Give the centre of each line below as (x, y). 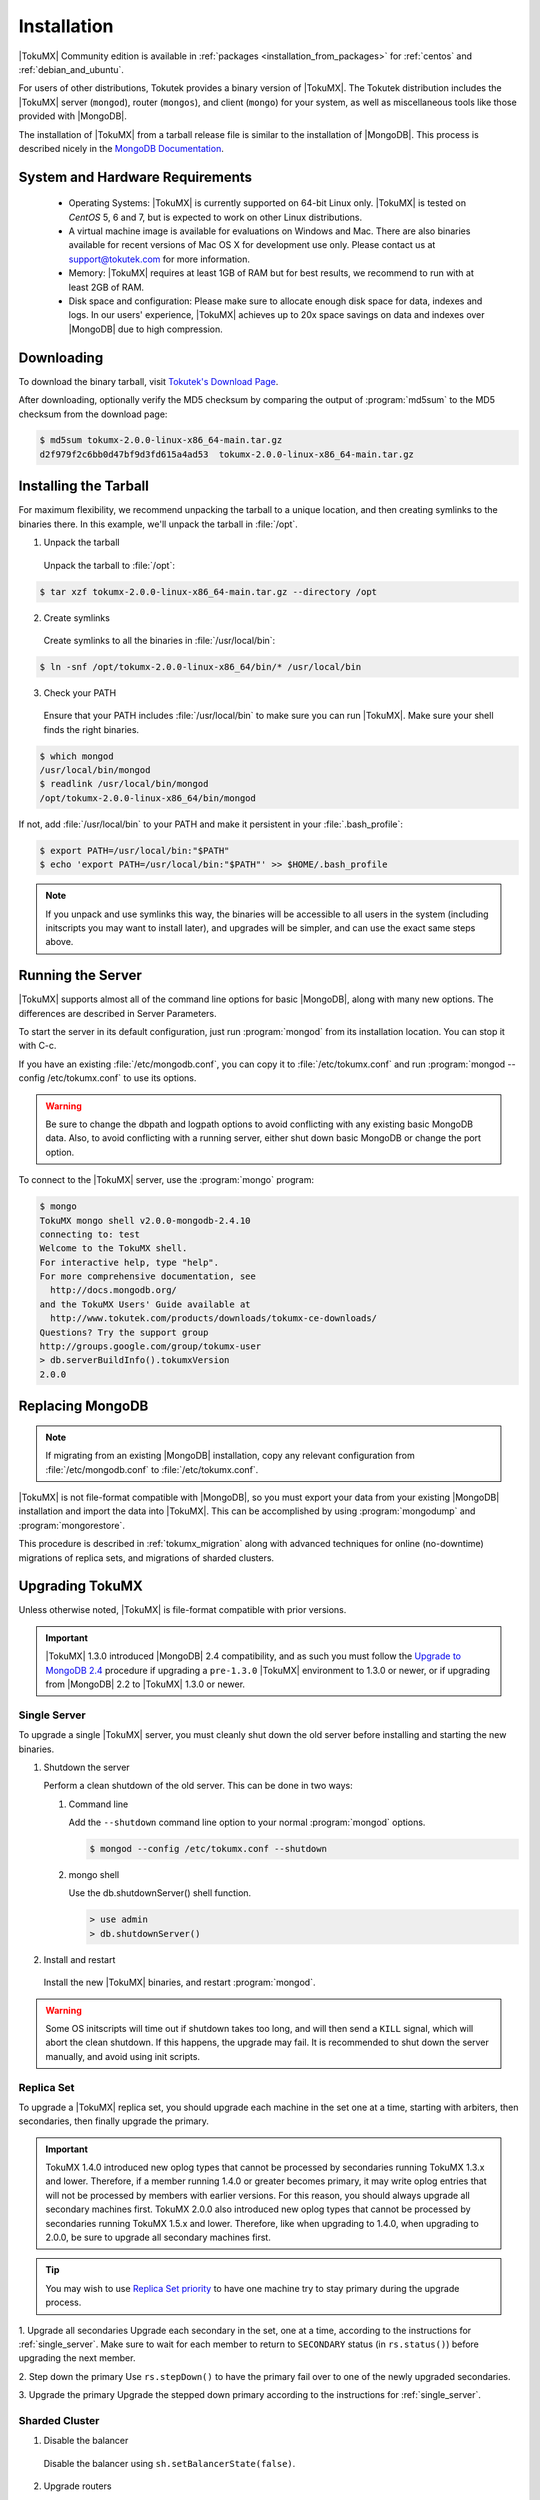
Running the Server (80, 975)
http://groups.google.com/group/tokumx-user (150, 1346)
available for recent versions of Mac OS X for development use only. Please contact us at (252, 245)
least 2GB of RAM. (106, 287)
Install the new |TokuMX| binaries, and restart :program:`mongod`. (179, 1982)
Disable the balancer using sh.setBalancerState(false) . (169, 2463)
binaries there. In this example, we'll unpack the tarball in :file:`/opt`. (158, 524)
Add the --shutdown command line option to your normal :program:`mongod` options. (247, 1822)
